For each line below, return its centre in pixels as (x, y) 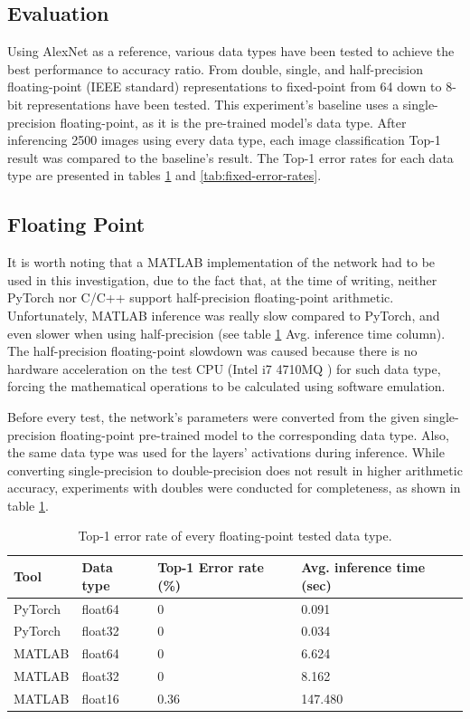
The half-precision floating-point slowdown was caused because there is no (212, 351)
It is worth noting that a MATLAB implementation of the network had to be (221, 262)
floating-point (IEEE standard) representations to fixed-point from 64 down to (225, 86)
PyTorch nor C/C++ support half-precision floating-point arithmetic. (201, 297)
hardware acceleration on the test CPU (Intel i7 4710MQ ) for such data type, (224, 368)
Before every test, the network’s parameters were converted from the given (214, 416)
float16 (100, 698)
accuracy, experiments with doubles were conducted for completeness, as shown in (234, 488)
